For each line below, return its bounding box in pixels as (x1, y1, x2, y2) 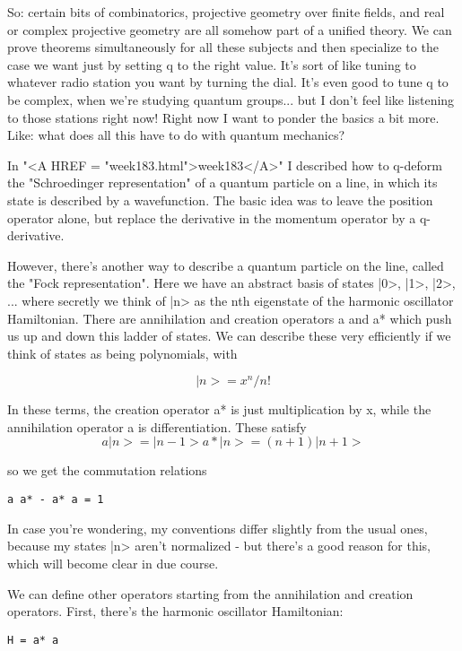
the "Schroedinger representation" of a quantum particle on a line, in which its (7, 173, 438, 192)
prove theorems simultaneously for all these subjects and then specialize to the (7, 38, 439, 56)
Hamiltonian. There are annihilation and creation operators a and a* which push (7, 308, 452, 327)
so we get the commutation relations (7, 461, 207, 480)
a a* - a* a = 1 (7, 493, 104, 507)
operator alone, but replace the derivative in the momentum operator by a (7, 208, 416, 227)
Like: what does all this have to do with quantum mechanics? (7, 126, 345, 144)
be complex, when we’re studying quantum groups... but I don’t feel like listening (7, 90, 455, 108)
